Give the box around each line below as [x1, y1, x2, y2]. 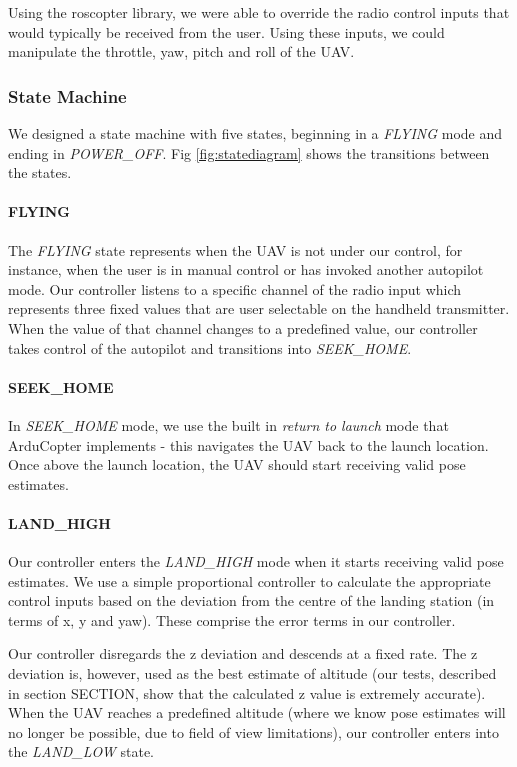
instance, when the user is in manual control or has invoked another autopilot [8, 259, 484, 280]
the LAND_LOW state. [8, 741, 154, 762]
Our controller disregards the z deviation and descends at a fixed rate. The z [8, 643, 478, 664]
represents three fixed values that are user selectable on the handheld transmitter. [8, 298, 510, 319]
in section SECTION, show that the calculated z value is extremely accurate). [8, 682, 486, 703]
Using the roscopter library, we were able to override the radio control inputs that [8, 2, 510, 22]
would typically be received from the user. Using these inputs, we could [8, 21, 445, 42]
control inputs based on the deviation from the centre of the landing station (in [8, 590, 495, 611]
